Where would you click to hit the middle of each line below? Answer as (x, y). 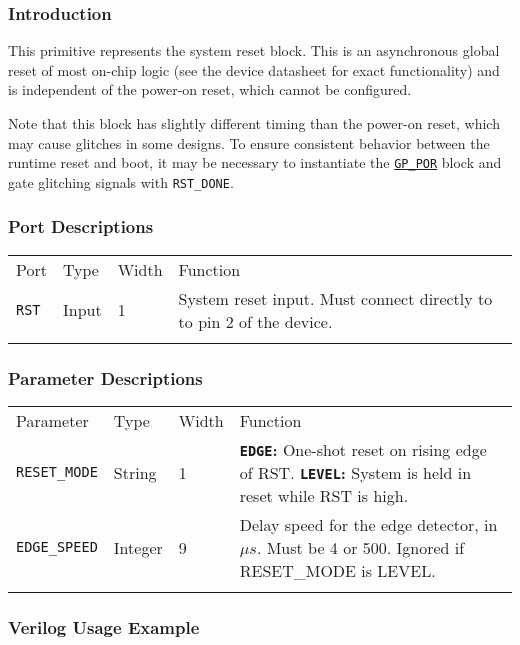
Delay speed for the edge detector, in (368, 524)
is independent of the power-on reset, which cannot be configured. (210, 89)
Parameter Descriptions (105, 377)
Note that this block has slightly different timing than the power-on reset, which (254, 123)
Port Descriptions (81, 226)
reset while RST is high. (324, 495)
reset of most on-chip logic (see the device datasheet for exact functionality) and (254, 69)
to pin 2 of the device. (255, 321)
